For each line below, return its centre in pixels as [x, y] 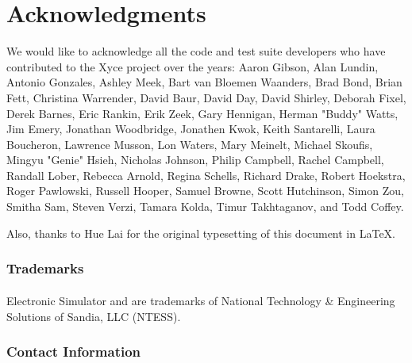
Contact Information [74, 352]
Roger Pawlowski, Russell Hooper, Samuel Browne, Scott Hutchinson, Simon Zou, [205, 191]
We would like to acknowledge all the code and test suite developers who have [196, 51]
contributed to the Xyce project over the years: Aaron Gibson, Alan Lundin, [193, 66]
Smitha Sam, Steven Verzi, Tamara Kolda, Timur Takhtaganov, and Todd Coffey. [205, 206]
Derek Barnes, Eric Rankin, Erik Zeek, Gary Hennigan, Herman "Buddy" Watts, [202, 113]
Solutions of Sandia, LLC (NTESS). [94, 316]
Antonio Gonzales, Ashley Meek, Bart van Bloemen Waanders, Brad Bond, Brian [204, 82]
